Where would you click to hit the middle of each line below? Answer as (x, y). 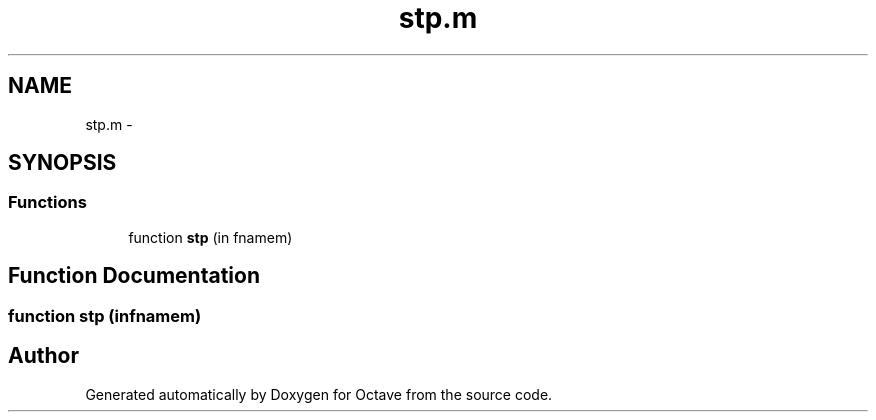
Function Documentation (134, 276)
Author (43, 356)
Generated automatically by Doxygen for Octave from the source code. (319, 394)
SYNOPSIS (62, 163)
